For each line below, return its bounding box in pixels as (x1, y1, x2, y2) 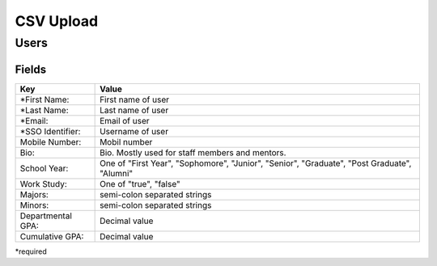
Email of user (100, 115, 150, 126)
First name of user (100, 94, 170, 105)
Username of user (100, 125, 169, 137)
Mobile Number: (19, 136, 82, 147)
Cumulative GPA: (19, 230, 84, 242)
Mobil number (100, 136, 153, 147)
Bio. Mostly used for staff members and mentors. (100, 146, 286, 158)
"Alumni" (100, 167, 134, 179)
